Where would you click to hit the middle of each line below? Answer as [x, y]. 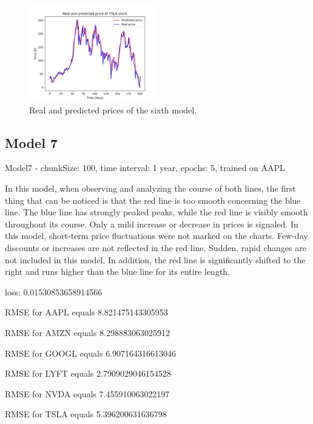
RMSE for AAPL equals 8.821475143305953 [86, 312]
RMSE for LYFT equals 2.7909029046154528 [88, 373]
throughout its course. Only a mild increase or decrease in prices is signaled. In [152, 224]
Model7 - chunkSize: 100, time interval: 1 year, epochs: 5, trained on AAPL [145, 168]
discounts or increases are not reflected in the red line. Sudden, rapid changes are [156, 247]
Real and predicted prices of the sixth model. [113, 109]
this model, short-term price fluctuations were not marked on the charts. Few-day [156, 236]
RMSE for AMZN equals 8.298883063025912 [87, 332]
